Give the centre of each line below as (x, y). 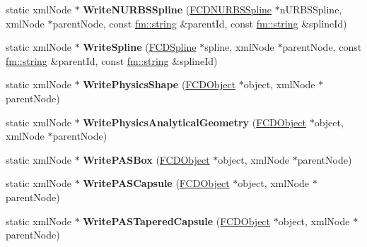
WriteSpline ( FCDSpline (140, 47)
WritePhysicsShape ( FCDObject (159, 84)
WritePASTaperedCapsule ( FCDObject (177, 221)
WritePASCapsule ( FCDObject (156, 183)
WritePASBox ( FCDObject (146, 159)
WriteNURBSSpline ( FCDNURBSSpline (177, 9)
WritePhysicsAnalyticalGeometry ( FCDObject (194, 122)
